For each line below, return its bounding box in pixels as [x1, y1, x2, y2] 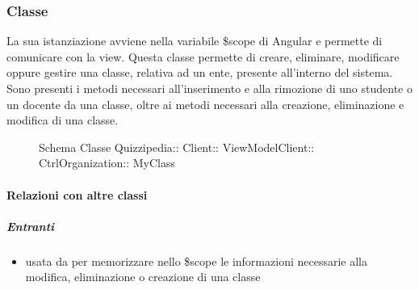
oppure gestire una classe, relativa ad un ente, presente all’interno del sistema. [6, 64, 393, 81]
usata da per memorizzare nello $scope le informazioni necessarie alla [25, 252, 367, 269]
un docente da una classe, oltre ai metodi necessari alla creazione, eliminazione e [6, 95, 404, 112]
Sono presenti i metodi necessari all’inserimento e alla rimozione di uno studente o [6, 80, 413, 96]
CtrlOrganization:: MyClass [39, 154, 176, 171]
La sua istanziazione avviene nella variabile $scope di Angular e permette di [6, 32, 383, 49]
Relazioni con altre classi [6, 186, 148, 203]
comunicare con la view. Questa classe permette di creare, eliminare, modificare [6, 48, 400, 65]
